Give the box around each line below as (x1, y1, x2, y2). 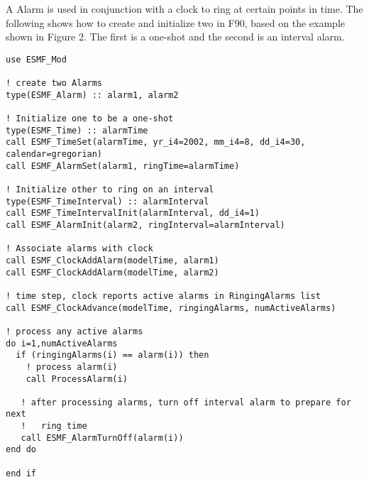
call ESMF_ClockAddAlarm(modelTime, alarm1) (6, 255, 219, 265)
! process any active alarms (6, 326, 143, 336)
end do (6, 444, 36, 455)
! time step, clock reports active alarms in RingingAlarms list (6, 290, 321, 301)
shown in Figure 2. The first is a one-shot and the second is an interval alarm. (6, 29, 345, 44)
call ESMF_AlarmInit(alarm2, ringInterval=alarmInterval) (6, 219, 285, 230)
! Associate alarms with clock (6, 243, 153, 254)
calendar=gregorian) (6, 149, 103, 160)
